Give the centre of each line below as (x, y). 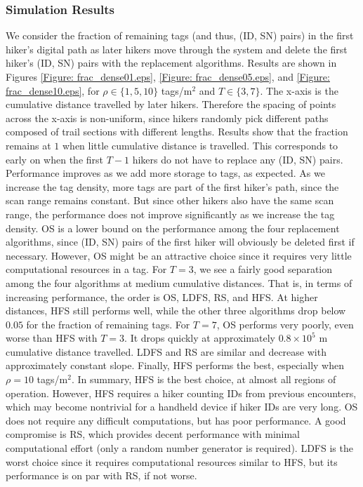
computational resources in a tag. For (86, 269)
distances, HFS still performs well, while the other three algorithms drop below (176, 311)
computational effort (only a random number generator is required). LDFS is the (179, 448)
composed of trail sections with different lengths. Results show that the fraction (177, 132)
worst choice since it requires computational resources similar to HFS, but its (172, 461)
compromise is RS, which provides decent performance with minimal (153, 434)
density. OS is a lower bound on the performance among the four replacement (173, 228)
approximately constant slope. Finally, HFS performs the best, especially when (175, 365)
